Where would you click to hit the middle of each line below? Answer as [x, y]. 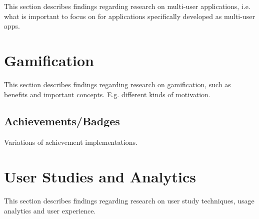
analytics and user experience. [50, 210]
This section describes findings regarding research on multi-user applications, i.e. [127, 6]
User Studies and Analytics [100, 177]
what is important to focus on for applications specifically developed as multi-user [129, 16]
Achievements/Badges [62, 121]
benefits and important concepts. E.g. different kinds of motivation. [107, 94]
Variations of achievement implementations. [71, 142]
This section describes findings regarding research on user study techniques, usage [129, 201]
